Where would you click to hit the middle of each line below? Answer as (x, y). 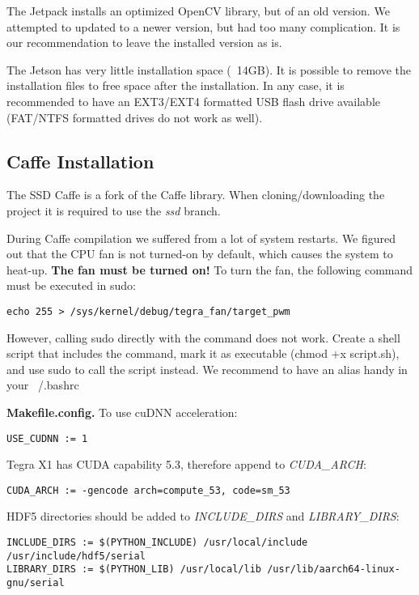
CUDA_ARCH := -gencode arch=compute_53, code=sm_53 (148, 490)
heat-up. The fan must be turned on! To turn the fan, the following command (210, 269)
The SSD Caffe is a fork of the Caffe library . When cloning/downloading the (196, 195)
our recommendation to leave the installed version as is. (144, 42)
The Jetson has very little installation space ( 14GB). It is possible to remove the (209, 69)
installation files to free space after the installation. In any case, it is (176, 85)
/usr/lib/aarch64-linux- (334, 569)
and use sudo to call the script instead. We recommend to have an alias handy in (207, 369)
